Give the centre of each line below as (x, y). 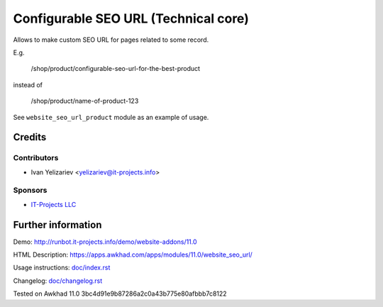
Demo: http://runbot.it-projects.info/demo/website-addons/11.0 (105, 242)
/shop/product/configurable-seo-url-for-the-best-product (116, 69)
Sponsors (30, 190)
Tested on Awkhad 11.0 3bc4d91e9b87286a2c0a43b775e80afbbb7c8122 (120, 294)
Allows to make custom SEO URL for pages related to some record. (111, 40)
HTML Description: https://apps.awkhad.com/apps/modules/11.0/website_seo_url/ (133, 255)
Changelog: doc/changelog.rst (58, 281)
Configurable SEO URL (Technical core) (131, 18)
